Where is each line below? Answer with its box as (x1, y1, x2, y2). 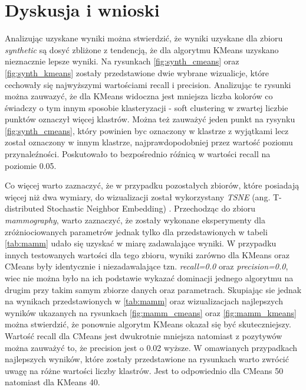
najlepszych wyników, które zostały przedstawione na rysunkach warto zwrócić (5, 353, 289, 365)
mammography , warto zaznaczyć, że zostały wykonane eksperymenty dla (5, 214, 265, 226)
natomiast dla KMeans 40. (5, 376, 100, 388)
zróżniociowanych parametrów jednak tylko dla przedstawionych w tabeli (5, 225, 268, 238)
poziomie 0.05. (5, 159, 57, 171)
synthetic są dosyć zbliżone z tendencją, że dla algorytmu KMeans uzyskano (5, 43, 279, 56)
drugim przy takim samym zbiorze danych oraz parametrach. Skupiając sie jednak (5, 283, 302, 295)
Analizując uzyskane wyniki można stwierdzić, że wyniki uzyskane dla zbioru (5, 32, 283, 44)
